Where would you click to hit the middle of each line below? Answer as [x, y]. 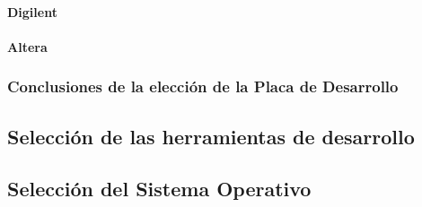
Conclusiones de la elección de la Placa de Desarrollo [203, 86]
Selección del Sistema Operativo [159, 189]
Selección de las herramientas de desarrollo [211, 136]
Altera [27, 46]
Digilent [32, 11]
